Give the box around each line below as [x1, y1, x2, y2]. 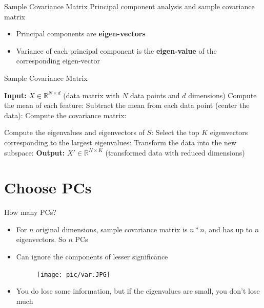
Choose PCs [4, 177, 92, 198]
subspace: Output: [4, 147, 65, 158]
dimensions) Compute [188, 90, 257, 100]
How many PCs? [4, 207, 56, 217]
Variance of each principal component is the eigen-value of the [16, 45, 217, 56]
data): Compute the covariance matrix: [4, 109, 127, 120]
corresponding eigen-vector [16, 55, 100, 66]
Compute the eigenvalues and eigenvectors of [4, 127, 145, 138]
